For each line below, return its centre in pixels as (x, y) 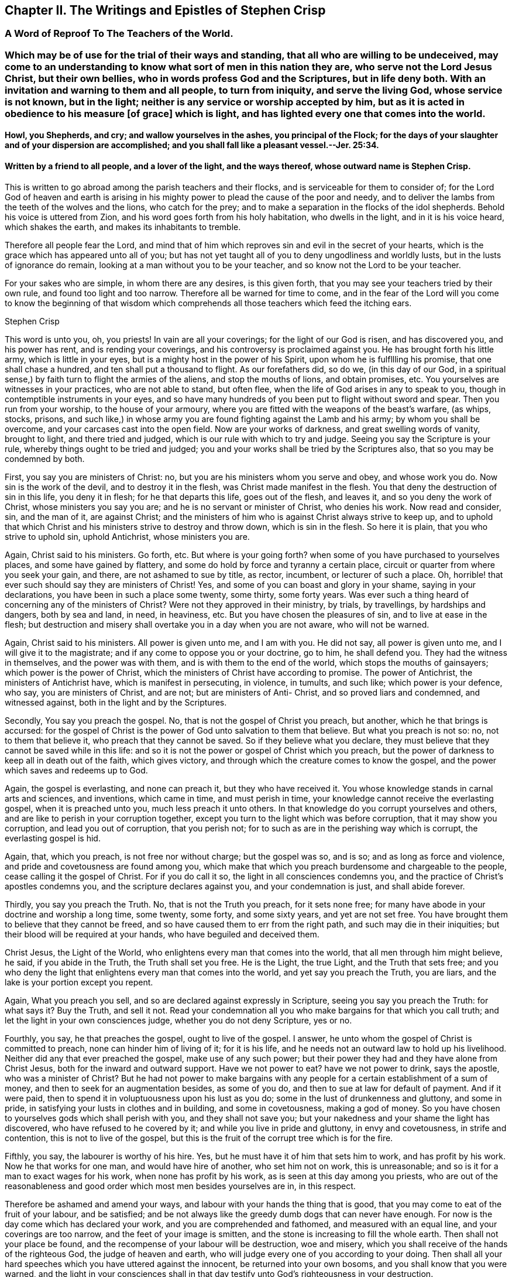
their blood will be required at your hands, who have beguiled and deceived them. (162, 934)
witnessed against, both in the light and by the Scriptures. (116, 702)
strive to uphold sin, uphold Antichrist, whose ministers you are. (127, 536)
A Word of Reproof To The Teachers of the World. (119, 34)
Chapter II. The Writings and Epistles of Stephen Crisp (165, 10)
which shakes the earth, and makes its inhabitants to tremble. (123, 227)
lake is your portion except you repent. (79, 982)
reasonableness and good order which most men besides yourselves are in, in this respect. (180, 1186)
